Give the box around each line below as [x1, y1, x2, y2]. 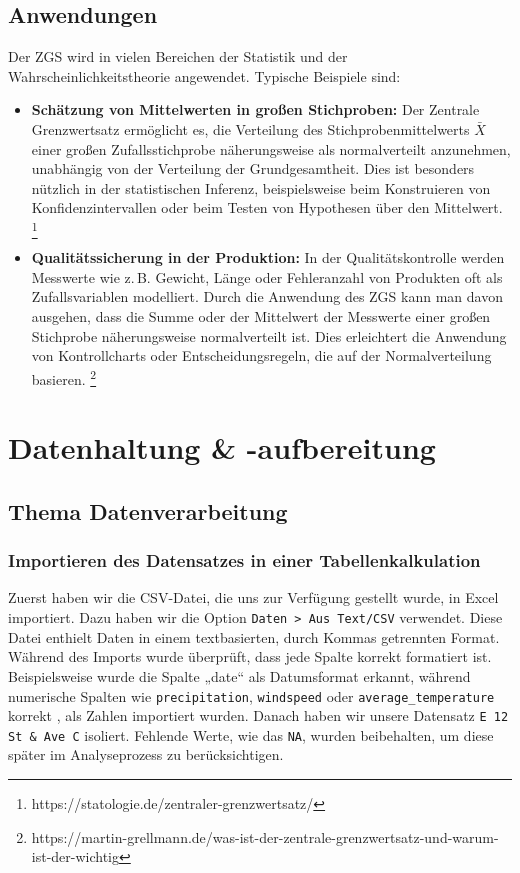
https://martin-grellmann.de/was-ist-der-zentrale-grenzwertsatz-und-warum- [31, 826, 499, 847]
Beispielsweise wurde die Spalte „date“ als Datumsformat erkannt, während [8, 665, 471, 686]
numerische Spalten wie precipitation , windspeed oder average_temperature [8, 685, 495, 706]
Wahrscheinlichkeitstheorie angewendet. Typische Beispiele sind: [8, 65, 401, 86]
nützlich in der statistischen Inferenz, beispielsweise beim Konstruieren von [31, 177, 491, 198]
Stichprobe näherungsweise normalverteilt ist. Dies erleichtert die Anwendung [31, 325, 507, 346]
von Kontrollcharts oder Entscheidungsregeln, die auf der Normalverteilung [31, 345, 492, 366]
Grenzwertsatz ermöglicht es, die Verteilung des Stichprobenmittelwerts [31, 118, 470, 139]
